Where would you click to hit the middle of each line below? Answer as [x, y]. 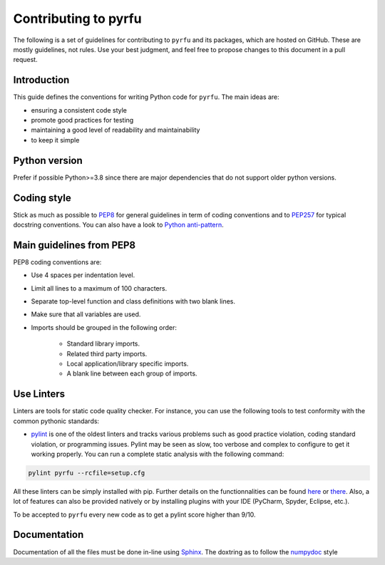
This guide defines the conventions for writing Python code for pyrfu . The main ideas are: [146, 97]
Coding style [42, 198]
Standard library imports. [103, 344]
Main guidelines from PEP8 [75, 245]
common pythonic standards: [56, 421]
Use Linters [39, 394]
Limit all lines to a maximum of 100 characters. [99, 288]
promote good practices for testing [82, 120]
